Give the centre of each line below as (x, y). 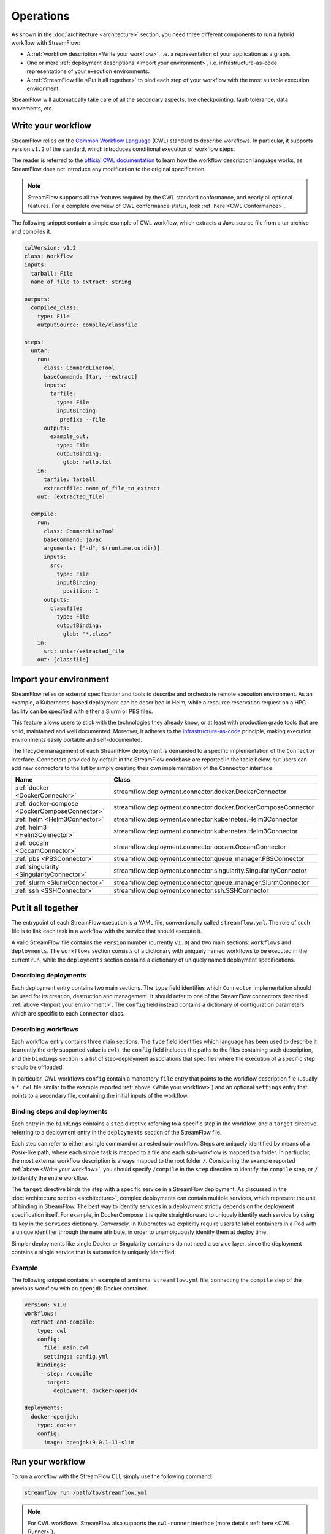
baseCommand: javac (73, 539)
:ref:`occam (32, 843)
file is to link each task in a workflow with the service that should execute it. (107, 931)
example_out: (70, 437)
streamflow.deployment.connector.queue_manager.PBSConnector (209, 859)
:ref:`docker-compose (47, 804)
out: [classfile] (63, 660)
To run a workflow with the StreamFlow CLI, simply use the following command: (112, 1476)
